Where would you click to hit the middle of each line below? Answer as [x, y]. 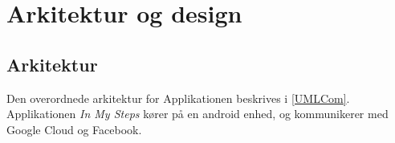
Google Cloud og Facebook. [74, 129]
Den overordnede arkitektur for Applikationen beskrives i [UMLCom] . [178, 98]
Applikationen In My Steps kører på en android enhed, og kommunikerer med [197, 114]
